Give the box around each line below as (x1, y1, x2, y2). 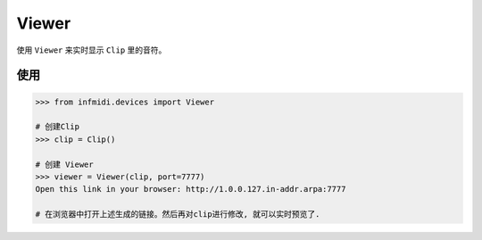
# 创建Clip (35, 121, 80, 132)
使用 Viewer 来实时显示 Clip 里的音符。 (16, 45, 167, 55)
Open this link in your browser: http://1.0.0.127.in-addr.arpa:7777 (35, 184, 346, 194)
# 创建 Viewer (35, 159, 94, 170)
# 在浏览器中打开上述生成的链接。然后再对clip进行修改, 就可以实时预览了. (35, 210, 320, 219)
